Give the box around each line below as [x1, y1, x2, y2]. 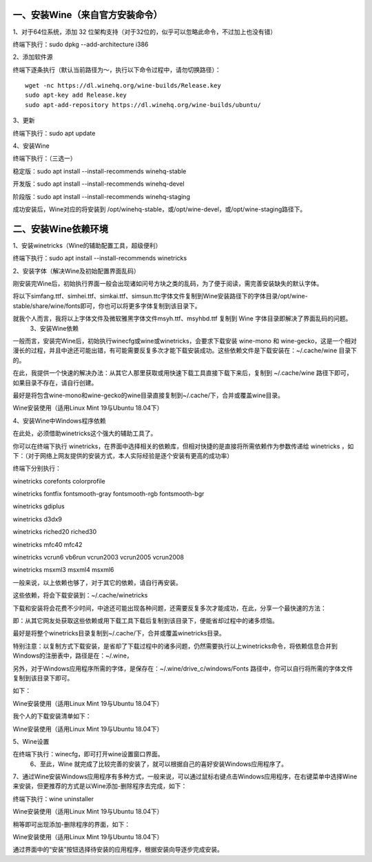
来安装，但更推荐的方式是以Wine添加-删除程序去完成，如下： [12, 782, 187, 790]
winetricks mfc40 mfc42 [12, 540, 83, 548]
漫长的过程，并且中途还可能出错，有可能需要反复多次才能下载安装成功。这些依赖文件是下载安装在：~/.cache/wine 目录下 [12, 346, 358, 355]
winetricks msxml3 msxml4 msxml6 [12, 566, 114, 574]
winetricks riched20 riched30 [12, 528, 97, 536]
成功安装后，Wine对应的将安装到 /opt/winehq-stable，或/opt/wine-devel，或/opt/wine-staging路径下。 [12, 204, 307, 213]
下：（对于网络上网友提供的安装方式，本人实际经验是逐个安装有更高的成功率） [12, 451, 234, 459]
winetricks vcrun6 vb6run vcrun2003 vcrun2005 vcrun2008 [12, 553, 184, 562]
